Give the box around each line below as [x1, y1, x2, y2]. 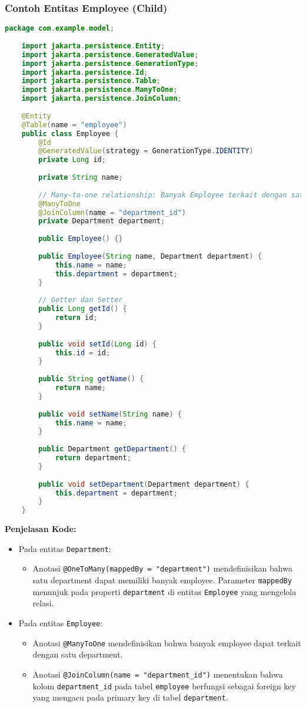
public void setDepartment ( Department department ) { [38, 480, 250, 488]
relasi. [32, 597, 54, 609]
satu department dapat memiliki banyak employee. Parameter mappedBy [32, 574, 292, 586]
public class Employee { [21, 129, 119, 138]
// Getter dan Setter [38, 296, 123, 305]
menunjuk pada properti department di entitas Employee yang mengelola [32, 585, 297, 597]
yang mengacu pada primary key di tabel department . [32, 691, 228, 703]
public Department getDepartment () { [38, 445, 186, 454]
